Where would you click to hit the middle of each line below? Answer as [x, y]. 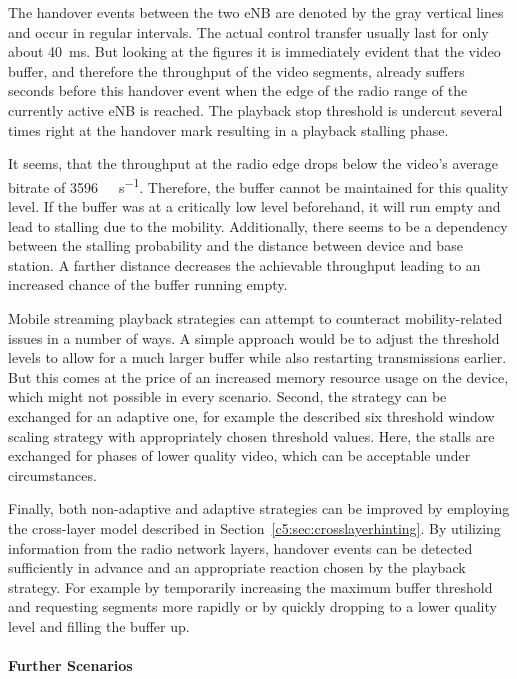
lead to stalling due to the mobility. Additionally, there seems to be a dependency [258, 225]
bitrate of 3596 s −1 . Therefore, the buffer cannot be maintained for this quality [258, 185]
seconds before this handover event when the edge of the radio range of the [238, 90]
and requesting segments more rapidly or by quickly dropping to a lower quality [252, 606]
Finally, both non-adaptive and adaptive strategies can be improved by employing [259, 508]
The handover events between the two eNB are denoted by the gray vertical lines [256, 12]
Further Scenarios [70, 665]
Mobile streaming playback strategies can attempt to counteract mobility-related [255, 317]
